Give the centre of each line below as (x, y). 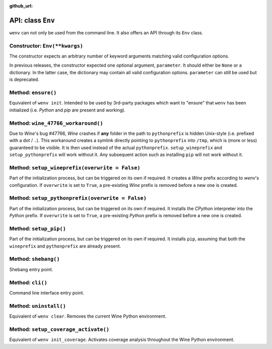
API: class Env (32, 20)
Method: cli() (28, 282)
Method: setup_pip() (38, 228)
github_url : (21, 6)
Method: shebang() (35, 259)
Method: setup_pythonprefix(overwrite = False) (78, 198)
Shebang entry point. (31, 269)
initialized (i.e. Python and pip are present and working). (67, 110)
